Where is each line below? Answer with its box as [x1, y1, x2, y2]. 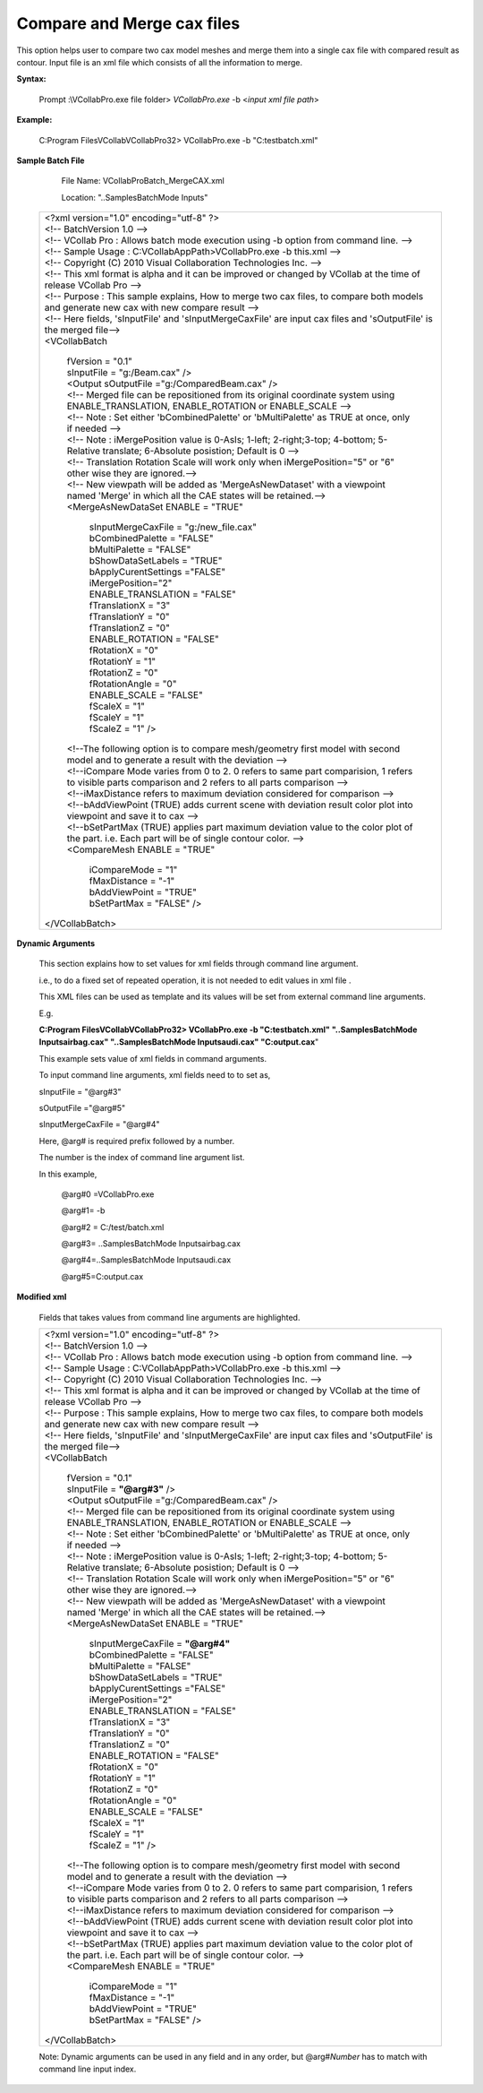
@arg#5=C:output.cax [61, 1270, 144, 1281]
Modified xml [16, 1291, 67, 1303]
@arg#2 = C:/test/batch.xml [61, 1221, 165, 1232]
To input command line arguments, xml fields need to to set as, [38, 1070, 271, 1081]
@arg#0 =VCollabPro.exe [61, 1188, 155, 1200]
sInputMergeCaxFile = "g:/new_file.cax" [89, 521, 257, 533]
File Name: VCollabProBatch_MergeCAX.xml [61, 176, 225, 186]
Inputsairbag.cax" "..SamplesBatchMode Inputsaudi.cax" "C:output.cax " [38, 1037, 319, 1047]
